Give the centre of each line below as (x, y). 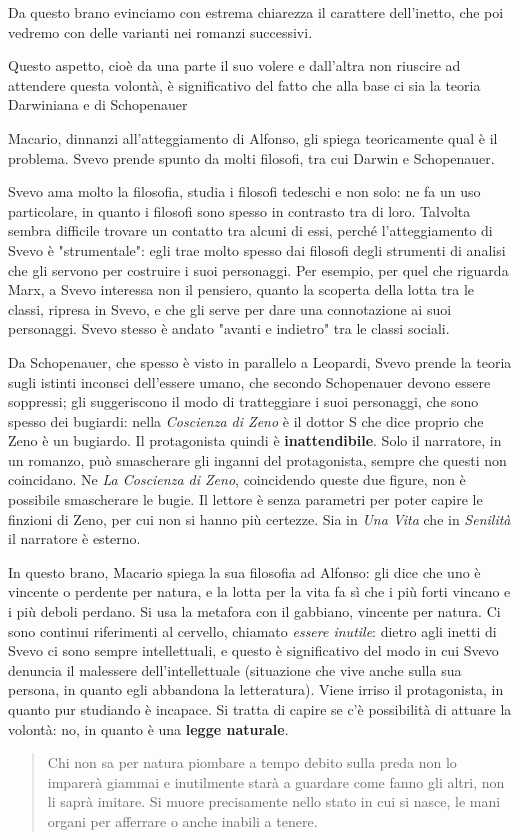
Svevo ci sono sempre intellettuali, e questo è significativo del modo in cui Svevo (253, 650)
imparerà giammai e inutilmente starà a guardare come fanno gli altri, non (276, 781)
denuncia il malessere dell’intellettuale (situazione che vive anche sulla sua (235, 669)
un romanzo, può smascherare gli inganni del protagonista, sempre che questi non (257, 459)
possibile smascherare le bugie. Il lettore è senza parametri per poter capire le (245, 499)
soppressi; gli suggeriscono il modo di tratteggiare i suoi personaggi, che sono (243, 401)
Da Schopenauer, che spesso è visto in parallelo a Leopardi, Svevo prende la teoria (260, 361)
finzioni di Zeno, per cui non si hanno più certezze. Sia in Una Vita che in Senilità (259, 518)
